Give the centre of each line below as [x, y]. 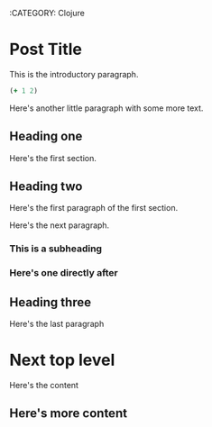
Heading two [46, 187]
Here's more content [69, 413]
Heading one [46, 136]
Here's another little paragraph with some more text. [106, 108]
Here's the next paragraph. [60, 225]
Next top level [62, 360]
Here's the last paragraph [57, 324]
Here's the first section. [53, 158]
